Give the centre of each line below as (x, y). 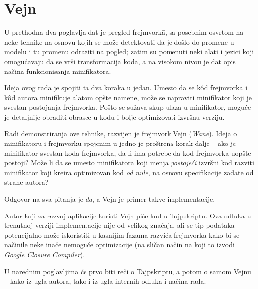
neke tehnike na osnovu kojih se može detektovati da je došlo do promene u (119, 41)
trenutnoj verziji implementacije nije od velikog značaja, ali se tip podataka (120, 225)
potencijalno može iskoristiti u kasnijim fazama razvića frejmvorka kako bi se (122, 235)
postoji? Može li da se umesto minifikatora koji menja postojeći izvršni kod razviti (129, 163)
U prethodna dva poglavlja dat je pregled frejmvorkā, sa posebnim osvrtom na (124, 32)
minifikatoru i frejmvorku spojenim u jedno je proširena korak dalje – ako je (120, 143)
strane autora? (27, 182)
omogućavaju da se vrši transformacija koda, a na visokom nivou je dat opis (120, 61)
